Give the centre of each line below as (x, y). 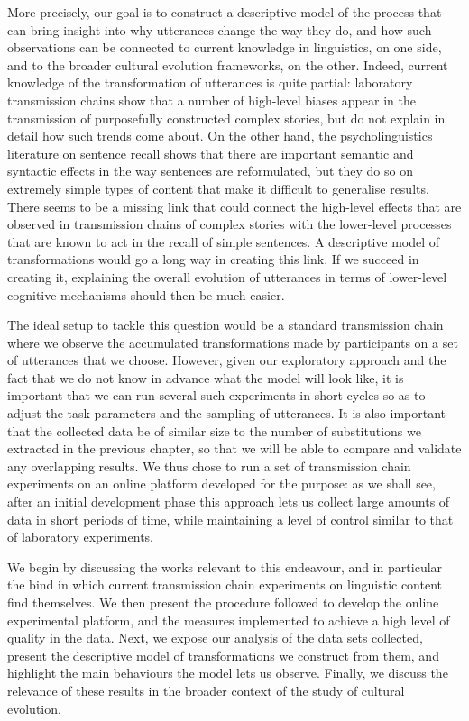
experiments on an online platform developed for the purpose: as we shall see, (221, 484)
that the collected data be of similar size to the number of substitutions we (214, 430)
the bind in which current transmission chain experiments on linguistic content (225, 584)
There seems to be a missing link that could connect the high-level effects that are (234, 206)
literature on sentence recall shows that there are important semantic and (211, 153)
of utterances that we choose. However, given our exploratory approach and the (227, 360)
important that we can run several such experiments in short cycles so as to (216, 395)
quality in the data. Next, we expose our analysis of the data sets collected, (215, 638)
